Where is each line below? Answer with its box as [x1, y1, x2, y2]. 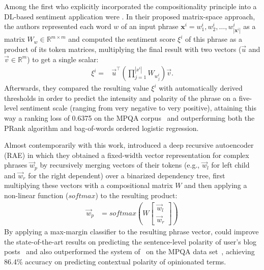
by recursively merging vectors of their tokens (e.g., [40, 159, 200, 170]
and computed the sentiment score [68, 34, 175, 44]
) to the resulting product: [95, 190, 178, 200]
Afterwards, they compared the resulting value [4, 83, 149, 93]
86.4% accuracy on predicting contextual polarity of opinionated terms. [4, 256, 226, 266]
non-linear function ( [4, 190, 69, 200]
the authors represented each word [4, 21, 111, 32]
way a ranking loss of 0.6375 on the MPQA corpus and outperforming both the [4, 112, 255, 123]
